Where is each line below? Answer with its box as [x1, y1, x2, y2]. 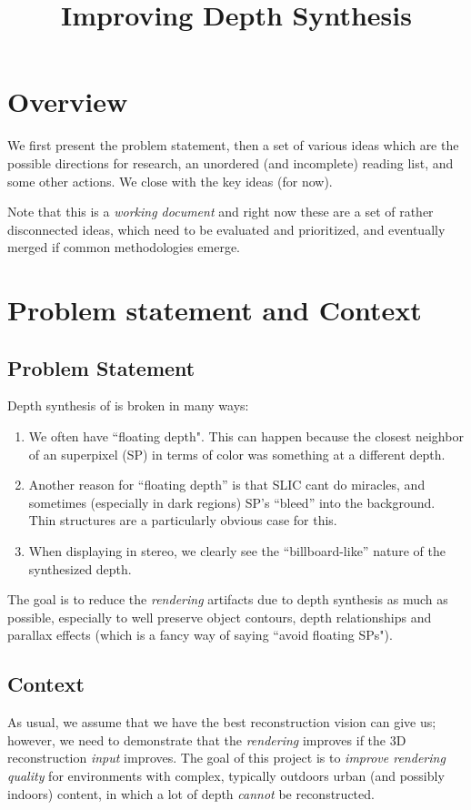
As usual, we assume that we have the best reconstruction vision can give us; [7, 713, 436, 732]
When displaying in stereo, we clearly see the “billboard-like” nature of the [28, 542, 446, 561]
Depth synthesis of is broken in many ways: [7, 396, 249, 415]
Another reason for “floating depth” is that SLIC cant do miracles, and [28, 475, 426, 494]
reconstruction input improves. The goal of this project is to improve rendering [7, 748, 446, 767]
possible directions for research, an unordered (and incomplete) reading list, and [7, 153, 454, 172]
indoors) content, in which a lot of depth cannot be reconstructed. [7, 784, 375, 803]
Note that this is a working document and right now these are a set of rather [7, 202, 434, 221]
